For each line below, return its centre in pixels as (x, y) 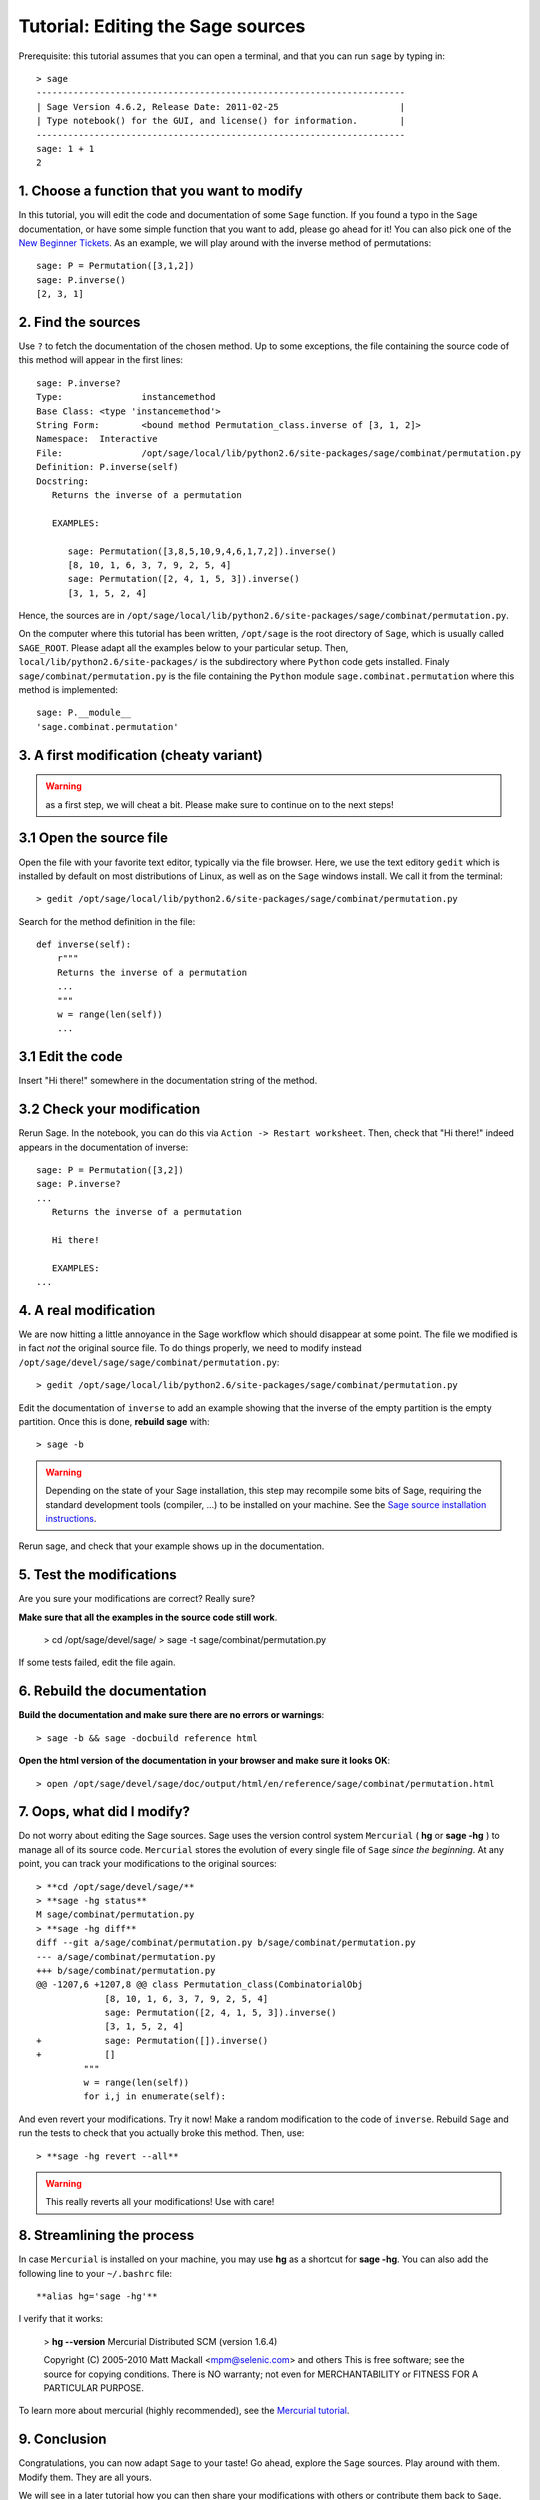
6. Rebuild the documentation (112, 1691)
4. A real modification (87, 1310)
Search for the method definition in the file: (107, 921)
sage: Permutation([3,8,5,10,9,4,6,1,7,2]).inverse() (202, 551)
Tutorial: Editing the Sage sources (162, 26)
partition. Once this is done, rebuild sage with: (114, 1421)
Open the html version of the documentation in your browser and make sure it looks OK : (204, 1761)
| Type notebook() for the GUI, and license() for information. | (221, 121)
